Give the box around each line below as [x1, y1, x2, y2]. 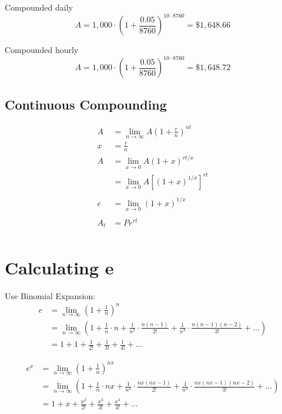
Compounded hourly [5, 44, 79, 56]
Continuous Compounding [5, 95, 167, 113]
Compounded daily [5, 1, 73, 13]
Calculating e [5, 255, 114, 279]
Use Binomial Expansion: [5, 289, 96, 302]
